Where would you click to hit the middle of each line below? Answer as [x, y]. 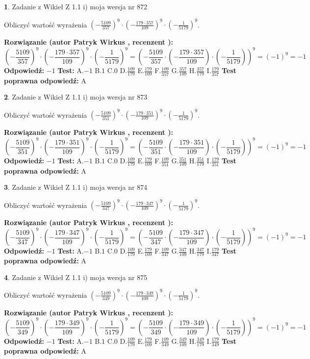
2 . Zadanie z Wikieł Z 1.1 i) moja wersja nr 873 [76, 97]
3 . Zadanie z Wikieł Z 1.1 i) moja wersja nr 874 [76, 187]
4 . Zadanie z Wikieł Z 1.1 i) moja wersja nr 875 [76, 277]
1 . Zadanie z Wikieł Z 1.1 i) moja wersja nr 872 [76, 6]
